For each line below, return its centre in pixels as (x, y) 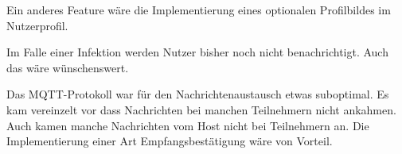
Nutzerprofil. (37, 25)
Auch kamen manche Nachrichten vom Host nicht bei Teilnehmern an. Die (188, 125)
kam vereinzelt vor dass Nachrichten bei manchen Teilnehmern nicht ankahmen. (201, 109)
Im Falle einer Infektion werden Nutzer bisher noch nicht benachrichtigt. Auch (197, 52)
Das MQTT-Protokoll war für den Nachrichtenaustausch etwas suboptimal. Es (198, 94)
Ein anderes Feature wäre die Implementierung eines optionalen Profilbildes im (199, 10)
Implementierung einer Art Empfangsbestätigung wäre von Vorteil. (170, 141)
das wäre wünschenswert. (68, 67)
